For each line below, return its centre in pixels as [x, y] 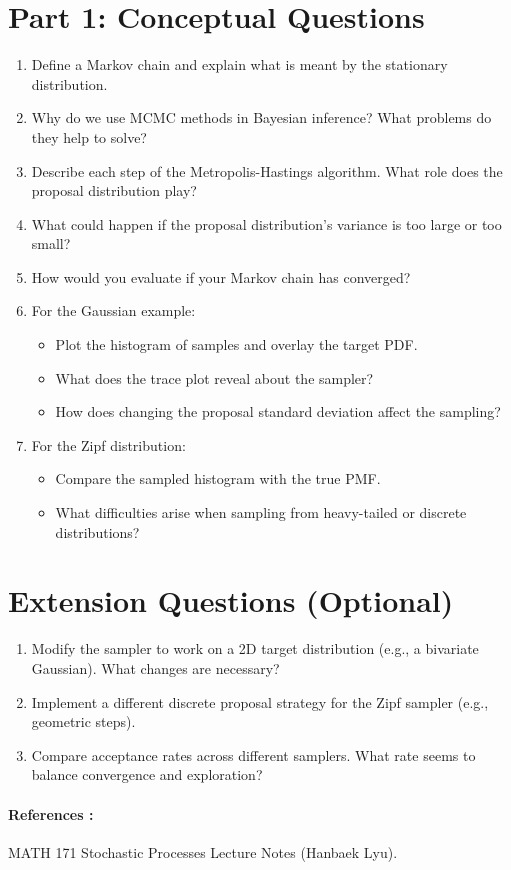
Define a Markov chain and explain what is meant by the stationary [239, 64]
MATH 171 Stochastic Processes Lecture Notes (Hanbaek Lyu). [203, 851]
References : [51, 813]
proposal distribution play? [114, 190]
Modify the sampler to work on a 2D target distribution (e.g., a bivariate [255, 648]
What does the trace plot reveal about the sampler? [214, 377]
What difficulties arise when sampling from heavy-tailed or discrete [261, 512]
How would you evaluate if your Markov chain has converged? [221, 276]
